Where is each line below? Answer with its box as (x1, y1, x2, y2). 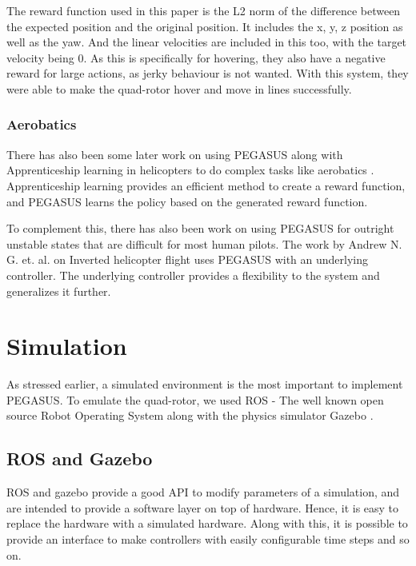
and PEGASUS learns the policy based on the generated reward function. (6, 193, 368, 209)
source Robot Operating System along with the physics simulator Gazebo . (6, 407, 374, 424)
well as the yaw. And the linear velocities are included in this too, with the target (6, 34, 407, 50)
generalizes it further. (6, 282, 111, 299)
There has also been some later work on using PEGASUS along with (6, 145, 343, 162)
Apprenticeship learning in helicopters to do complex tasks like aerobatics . (6, 161, 374, 178)
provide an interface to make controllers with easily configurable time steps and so (6, 531, 410, 548)
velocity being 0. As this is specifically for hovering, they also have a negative (6, 49, 386, 66)
